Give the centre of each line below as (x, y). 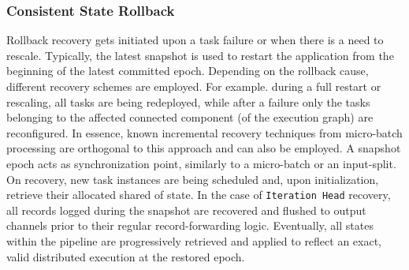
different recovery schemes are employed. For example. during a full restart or (194, 86)
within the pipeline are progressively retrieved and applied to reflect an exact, (194, 241)
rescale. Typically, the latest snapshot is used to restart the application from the (200, 55)
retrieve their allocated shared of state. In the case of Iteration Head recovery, (199, 195)
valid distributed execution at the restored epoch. (126, 256)
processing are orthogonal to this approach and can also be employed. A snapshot (204, 148)
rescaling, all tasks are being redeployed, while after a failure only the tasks (188, 101)
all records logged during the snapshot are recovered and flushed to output (186, 210)
